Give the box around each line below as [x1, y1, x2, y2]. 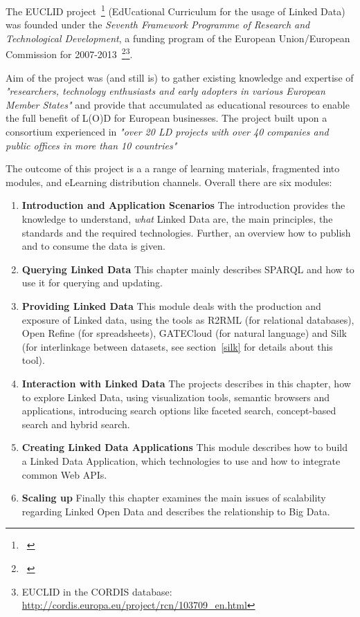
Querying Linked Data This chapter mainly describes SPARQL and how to [21, 261, 354, 276]
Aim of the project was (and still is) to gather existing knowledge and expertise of [6, 70, 354, 84]
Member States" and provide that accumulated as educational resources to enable [6, 97, 350, 111]
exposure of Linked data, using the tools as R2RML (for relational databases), [21, 312, 354, 326]
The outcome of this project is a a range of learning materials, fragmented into [6, 161, 340, 176]
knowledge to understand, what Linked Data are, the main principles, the [21, 212, 333, 226]
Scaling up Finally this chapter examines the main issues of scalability [21, 490, 326, 505]
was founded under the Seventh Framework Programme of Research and [6, 17, 310, 32]
